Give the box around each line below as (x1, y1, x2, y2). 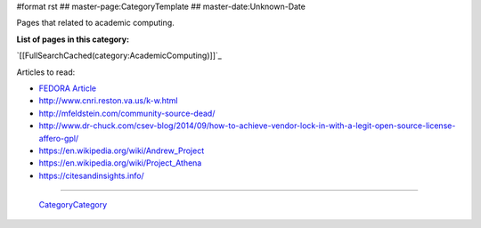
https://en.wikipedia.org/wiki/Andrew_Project (38, 145, 205, 156)
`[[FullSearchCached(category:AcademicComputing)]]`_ (16, 50, 222, 61)
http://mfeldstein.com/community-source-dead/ (38, 108, 216, 118)
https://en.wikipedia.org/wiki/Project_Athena (38, 158, 202, 168)
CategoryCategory (38, 199, 108, 210)
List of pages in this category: (16, 34, 129, 45)
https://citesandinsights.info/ (38, 170, 144, 181)
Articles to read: (16, 67, 76, 77)
